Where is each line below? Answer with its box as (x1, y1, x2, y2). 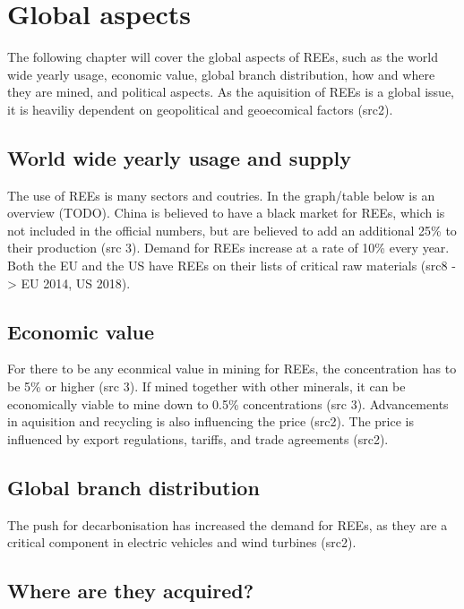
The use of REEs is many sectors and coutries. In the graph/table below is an (7, 185, 435, 204)
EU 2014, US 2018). (21, 273, 131, 292)
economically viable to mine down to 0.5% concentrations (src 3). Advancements (7, 394, 449, 413)
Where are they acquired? (7, 577, 254, 605)
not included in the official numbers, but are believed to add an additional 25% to (7, 220, 457, 239)
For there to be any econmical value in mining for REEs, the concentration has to (7, 359, 457, 378)
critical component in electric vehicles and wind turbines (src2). (7, 533, 357, 552)
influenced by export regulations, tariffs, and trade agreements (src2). (7, 429, 389, 448)
